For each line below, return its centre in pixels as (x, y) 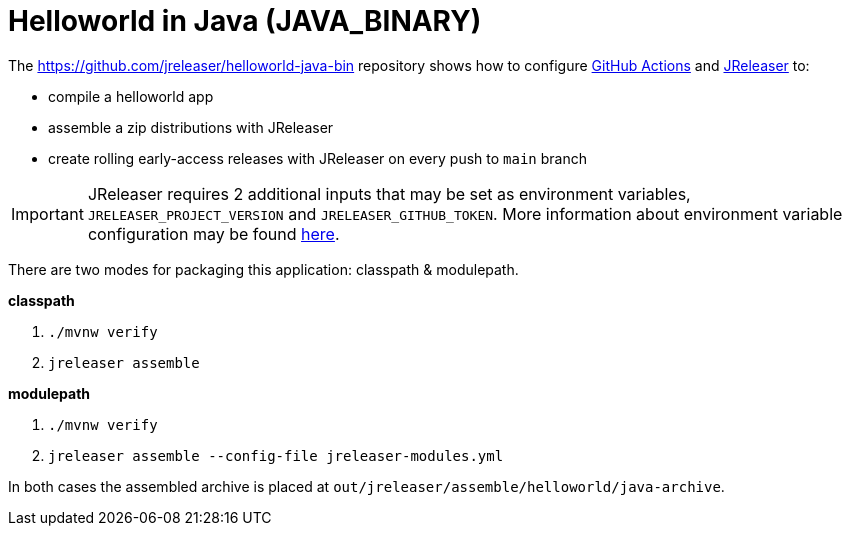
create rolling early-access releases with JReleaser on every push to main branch (317, 158)
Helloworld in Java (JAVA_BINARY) (245, 21)
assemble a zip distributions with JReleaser (191, 127)
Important (47, 213)
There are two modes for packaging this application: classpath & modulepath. (263, 269)
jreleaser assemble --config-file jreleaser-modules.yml (276, 455)
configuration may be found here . (213, 233)
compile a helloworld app (131, 96)
